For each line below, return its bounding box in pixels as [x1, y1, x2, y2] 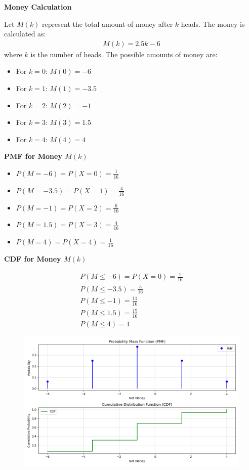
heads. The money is [181, 18, 245, 29]
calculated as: [4, 28, 46, 39]
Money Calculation [4, 2, 72, 12]
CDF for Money [4, 253, 61, 264]
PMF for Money [4, 151, 62, 161]
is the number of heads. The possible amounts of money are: [30, 49, 218, 59]
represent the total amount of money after [42, 18, 173, 29]
